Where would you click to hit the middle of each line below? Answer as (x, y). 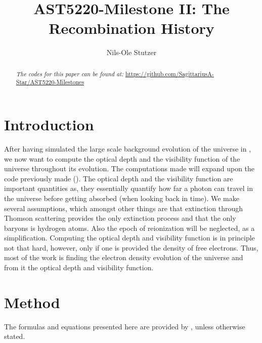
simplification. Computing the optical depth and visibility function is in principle (129, 238)
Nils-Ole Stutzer (132, 52)
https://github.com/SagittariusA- (169, 73)
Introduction (49, 125)
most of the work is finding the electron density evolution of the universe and (124, 257)
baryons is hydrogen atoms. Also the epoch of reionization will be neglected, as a (129, 228)
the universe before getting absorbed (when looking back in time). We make (122, 198)
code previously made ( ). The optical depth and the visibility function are (119, 178)
